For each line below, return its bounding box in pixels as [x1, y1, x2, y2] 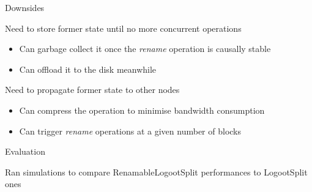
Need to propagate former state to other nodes [5, 83, 180, 96]
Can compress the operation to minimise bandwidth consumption [19, 103, 265, 116]
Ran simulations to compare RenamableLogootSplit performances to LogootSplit [5, 165, 308, 178]
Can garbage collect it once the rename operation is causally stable [19, 42, 271, 55]
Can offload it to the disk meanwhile [19, 62, 157, 75]
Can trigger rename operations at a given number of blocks [19, 124, 242, 137]
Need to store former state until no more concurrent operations [5, 21, 242, 34]
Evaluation [5, 145, 45, 158]
